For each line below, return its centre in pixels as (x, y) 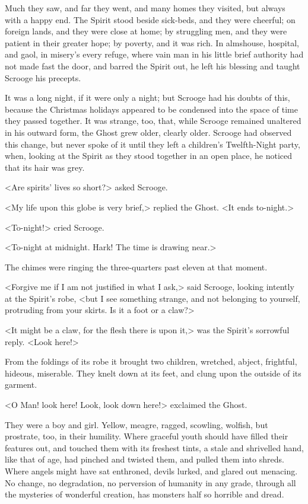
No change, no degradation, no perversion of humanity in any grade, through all (150, 482)
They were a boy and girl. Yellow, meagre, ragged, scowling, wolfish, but (136, 424)
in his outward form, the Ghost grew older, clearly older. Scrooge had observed (148, 132)
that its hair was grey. (45, 167)
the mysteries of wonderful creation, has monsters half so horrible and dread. (145, 494)
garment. (21, 385)
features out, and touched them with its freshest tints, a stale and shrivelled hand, (154, 447)
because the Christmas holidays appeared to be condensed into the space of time (152, 109)
